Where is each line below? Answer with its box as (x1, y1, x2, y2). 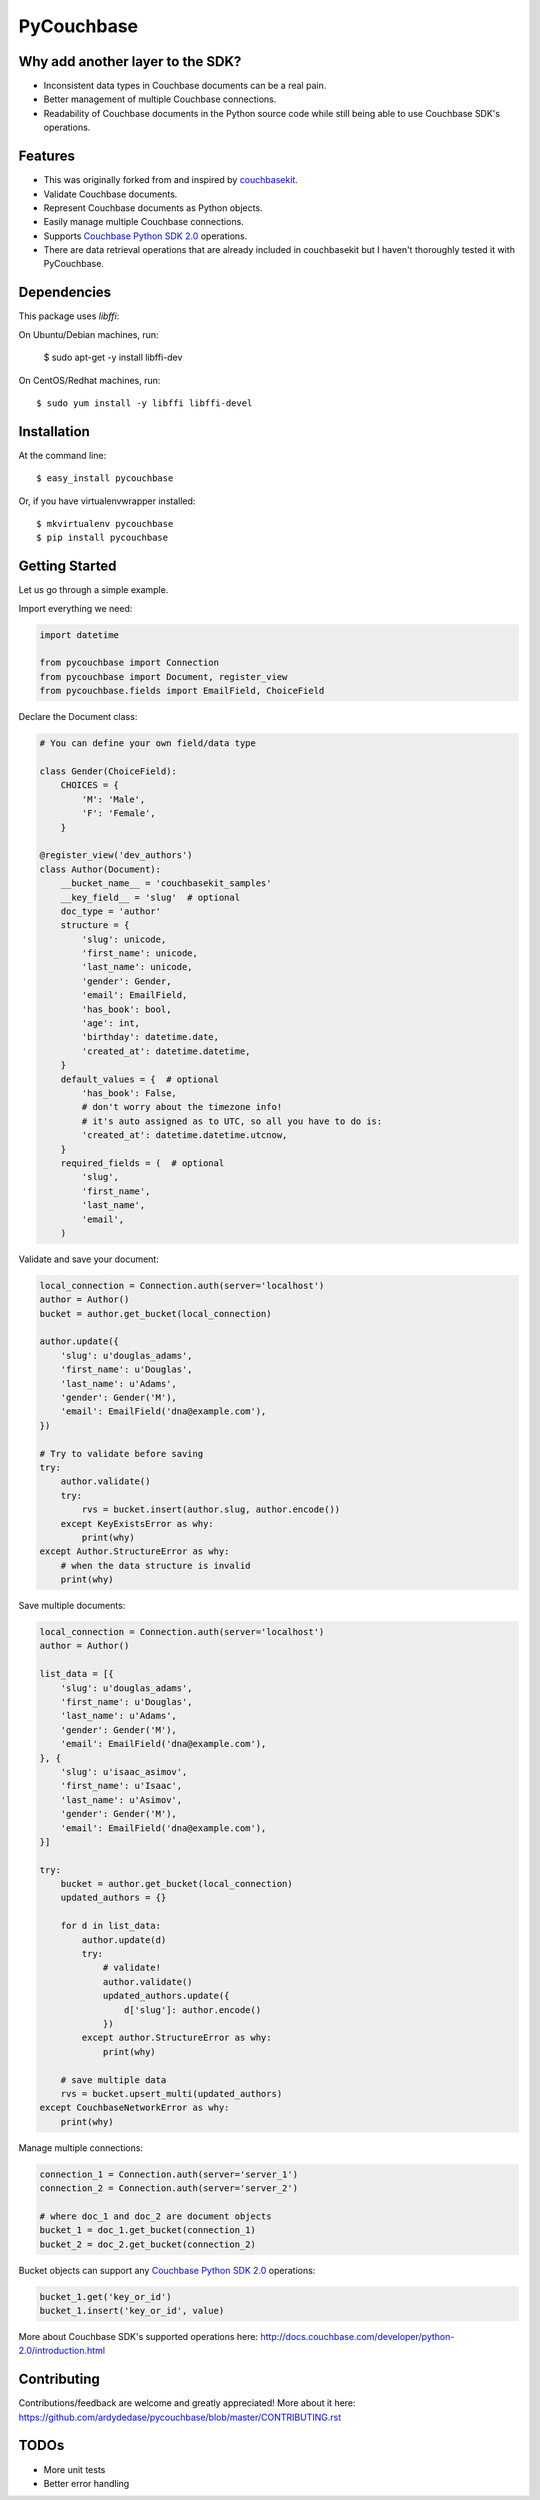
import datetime (39, 629, 120, 640)
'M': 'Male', (81, 793, 146, 805)
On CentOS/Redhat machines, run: (18, 374, 161, 386)
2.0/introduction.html (18, 2345, 105, 2357)
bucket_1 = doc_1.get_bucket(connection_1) (39, 2225, 257, 2236)
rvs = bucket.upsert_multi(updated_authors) (60, 2088, 283, 2099)
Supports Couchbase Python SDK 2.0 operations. (43, 230, 248, 242)
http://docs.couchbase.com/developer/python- (260, 2330, 455, 2342)
